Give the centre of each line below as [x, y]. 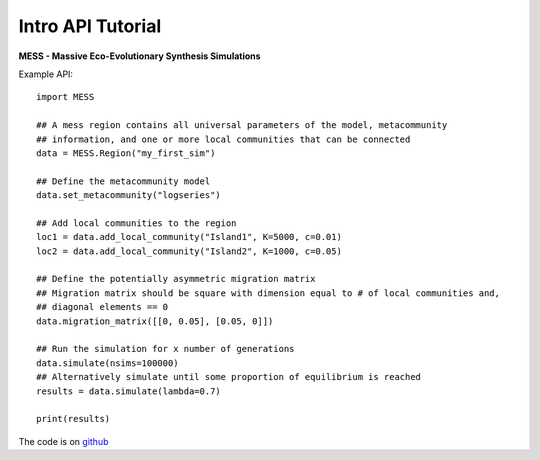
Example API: [46, 74]
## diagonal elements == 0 [102, 307]
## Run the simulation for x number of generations [165, 349]
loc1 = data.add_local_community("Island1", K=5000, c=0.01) [189, 237]
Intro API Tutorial [90, 26]
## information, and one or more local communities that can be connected [223, 139]
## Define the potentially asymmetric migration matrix [176, 279]
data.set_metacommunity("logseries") [129, 195]
